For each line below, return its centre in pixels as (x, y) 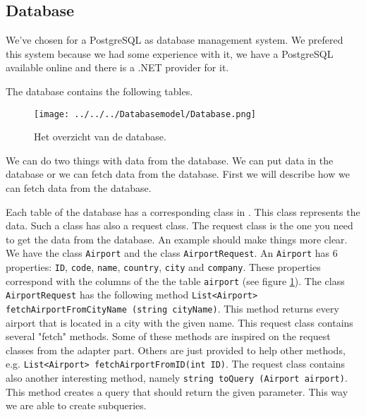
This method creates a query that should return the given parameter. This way (177, 391)
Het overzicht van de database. (100, 137)
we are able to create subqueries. (76, 405)
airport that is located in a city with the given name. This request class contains (179, 322)
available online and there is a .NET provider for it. (117, 67)
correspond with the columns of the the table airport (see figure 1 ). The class (175, 280)
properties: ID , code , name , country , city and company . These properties (163, 267)
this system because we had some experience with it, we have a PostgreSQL (170, 53)
